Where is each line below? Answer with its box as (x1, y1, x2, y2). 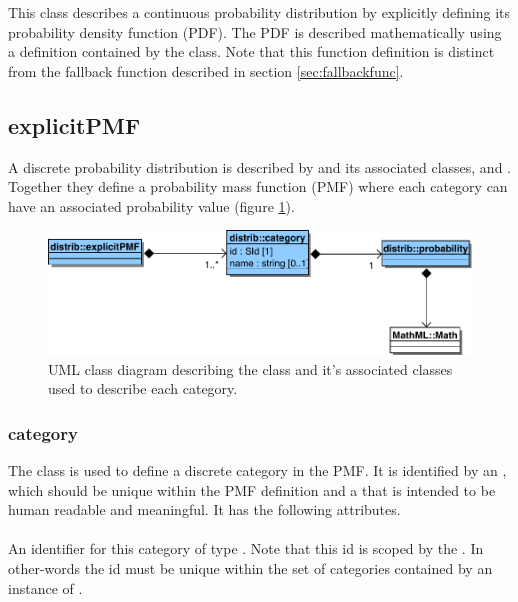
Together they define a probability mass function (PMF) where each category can (8, 176, 508, 197)
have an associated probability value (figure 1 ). (8, 195, 295, 216)
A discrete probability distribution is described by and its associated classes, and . (8, 156, 511, 177)
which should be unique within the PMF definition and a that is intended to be (8, 479, 496, 500)
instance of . (8, 577, 83, 598)
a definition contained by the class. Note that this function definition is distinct (8, 41, 495, 62)
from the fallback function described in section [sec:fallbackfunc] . (8, 60, 404, 81)
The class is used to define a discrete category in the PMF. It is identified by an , (8, 460, 507, 481)
